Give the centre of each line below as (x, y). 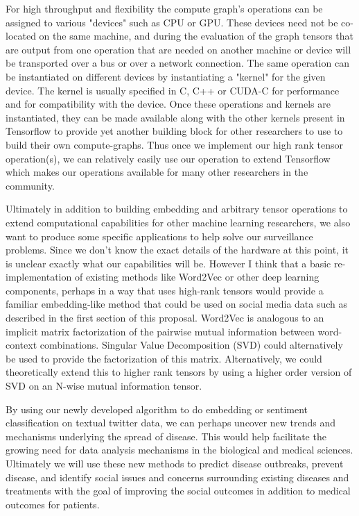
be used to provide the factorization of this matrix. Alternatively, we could (164, 358)
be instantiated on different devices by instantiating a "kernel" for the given (166, 76)
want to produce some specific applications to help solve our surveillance (159, 236)
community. (30, 185)
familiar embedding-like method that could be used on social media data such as (177, 304)
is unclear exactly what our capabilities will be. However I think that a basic (168, 263)
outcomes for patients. (53, 504)
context (21, 345)
